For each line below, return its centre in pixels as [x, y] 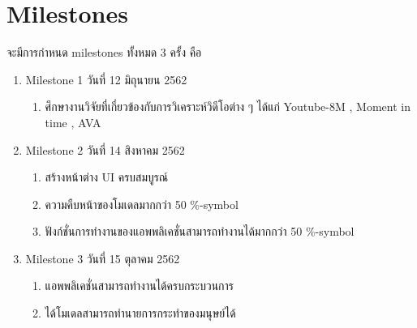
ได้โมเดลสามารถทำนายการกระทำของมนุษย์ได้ [140, 313]
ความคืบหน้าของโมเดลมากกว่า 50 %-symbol [142, 204]
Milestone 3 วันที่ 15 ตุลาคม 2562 [103, 258]
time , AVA [73, 122]
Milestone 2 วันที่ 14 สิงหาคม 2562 [105, 149]
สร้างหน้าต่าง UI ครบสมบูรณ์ [107, 177]
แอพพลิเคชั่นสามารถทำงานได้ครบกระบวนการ [140, 285]
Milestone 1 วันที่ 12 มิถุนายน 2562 [106, 79]
